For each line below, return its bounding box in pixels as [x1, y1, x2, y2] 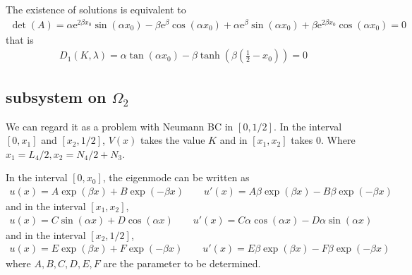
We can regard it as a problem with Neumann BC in [6, 118, 234, 133]
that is [6, 32, 34, 47]
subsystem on [6, 85, 107, 107]
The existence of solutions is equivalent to [6, 2, 186, 16]
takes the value [140, 133, 205, 147]
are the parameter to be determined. [103, 256, 261, 271]
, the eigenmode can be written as [102, 170, 250, 185]
